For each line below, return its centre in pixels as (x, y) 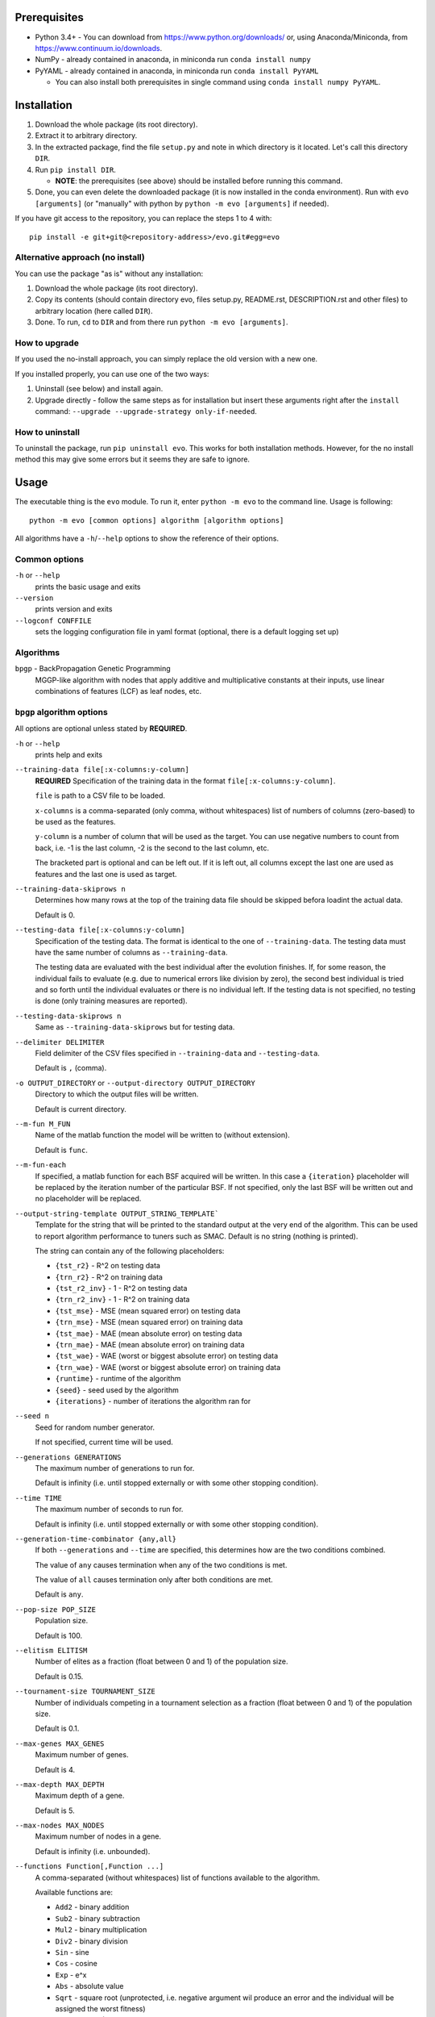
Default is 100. (59, 1635)
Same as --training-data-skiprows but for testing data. (135, 1027)
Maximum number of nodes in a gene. (98, 1836)
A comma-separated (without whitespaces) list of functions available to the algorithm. (178, 1877)
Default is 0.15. (59, 1676)
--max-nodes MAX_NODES (60, 1826)
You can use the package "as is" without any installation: (109, 274)
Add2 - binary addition (92, 1907)
